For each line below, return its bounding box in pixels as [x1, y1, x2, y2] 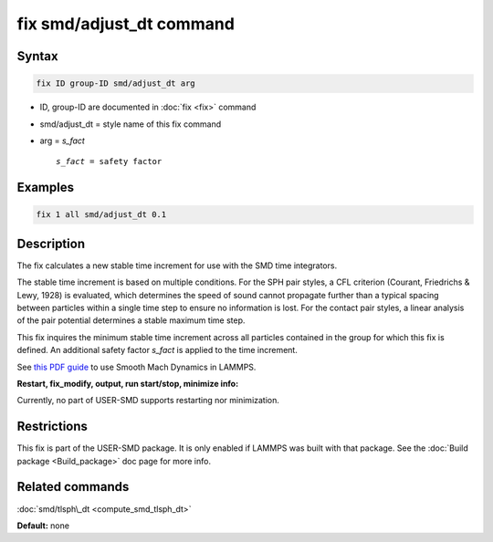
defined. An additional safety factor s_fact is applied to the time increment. [16, 345, 299, 356]
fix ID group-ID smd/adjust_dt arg [36, 78, 195, 89]
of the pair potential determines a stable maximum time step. [16, 315, 246, 326]
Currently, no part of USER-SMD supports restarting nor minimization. [16, 395, 280, 406]
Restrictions [16, 419, 89, 434]
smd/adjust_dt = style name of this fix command [39, 119, 222, 130]
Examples [16, 180, 75, 195]
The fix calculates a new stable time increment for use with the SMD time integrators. [16, 260, 338, 271]
